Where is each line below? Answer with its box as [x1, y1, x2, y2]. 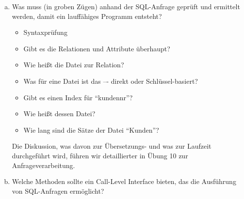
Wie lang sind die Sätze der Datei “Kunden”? [23, 124, 159, 135]
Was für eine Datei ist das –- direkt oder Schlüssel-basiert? [23, 76, 198, 86]
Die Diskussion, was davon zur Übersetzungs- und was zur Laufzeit [12, 141, 211, 151]
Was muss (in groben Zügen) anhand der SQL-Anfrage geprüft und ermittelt [12, 1, 240, 11]
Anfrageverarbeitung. [12, 160, 75, 170]
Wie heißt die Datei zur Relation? [23, 60, 124, 70]
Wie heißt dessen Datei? [23, 108, 96, 119]
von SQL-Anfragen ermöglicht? [12, 185, 104, 196]
